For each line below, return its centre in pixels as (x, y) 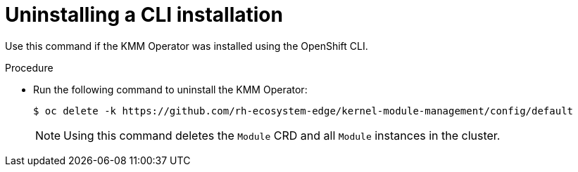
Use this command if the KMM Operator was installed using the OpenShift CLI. (187, 46)
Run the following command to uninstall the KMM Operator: (170, 89)
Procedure (29, 67)
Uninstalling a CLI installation (144, 15)
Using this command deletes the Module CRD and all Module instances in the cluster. (282, 135)
